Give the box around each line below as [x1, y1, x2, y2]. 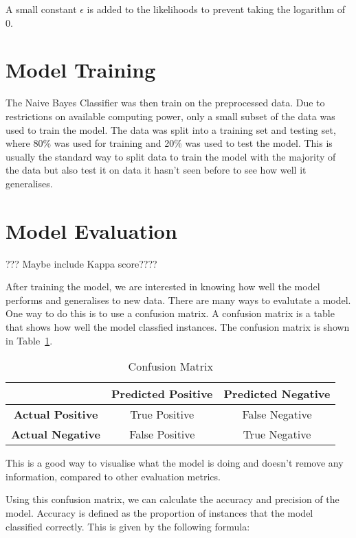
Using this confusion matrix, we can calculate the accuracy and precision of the [5, 492, 340, 506]
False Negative [242, 406, 312, 423]
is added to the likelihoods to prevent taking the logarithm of [87, 2, 346, 16]
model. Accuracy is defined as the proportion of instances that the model [5, 505, 313, 519]
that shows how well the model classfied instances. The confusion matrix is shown [5, 319, 350, 334]
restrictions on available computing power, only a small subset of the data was [5, 108, 335, 123]
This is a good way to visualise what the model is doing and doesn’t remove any [5, 456, 344, 470]
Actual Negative [11, 426, 100, 443]
